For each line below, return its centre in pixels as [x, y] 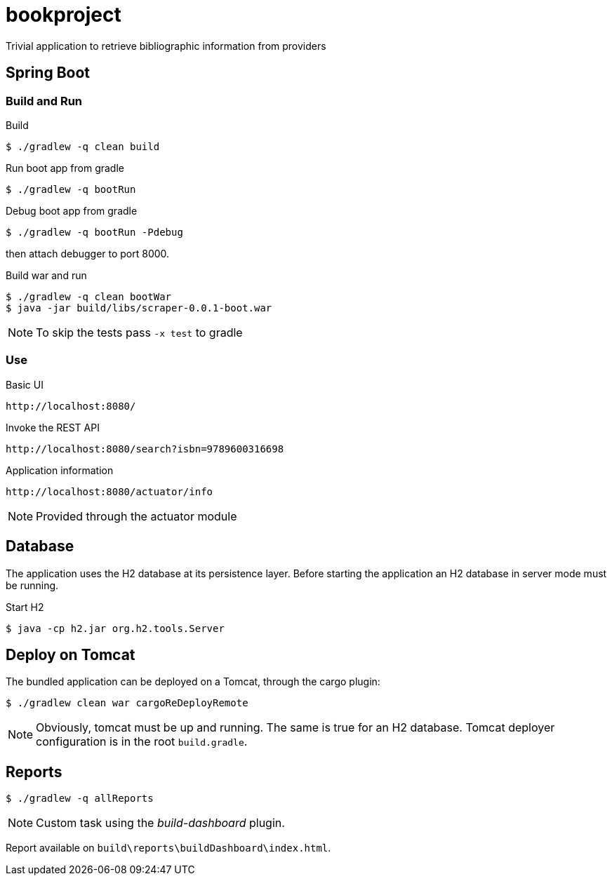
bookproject [64, 15]
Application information [60, 470]
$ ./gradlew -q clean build [83, 146]
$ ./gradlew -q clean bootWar [89, 296]
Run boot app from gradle [65, 168]
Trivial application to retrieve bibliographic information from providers [166, 46]
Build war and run [46, 275]
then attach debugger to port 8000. [88, 253]
